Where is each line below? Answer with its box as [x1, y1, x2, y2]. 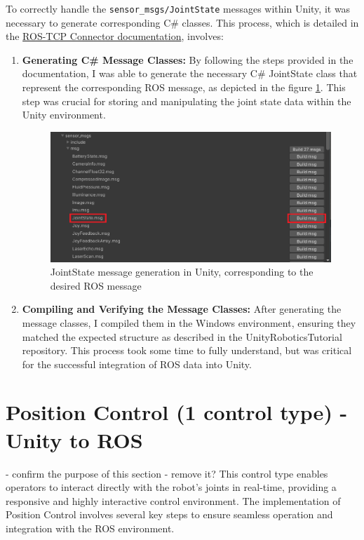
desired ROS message [50, 278, 142, 292]
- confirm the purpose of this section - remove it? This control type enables [6, 466, 328, 480]
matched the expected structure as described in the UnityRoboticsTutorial [22, 329, 342, 344]
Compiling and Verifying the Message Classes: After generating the [22, 302, 342, 316]
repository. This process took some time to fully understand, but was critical [22, 343, 352, 358]
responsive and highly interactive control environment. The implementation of [6, 493, 341, 508]
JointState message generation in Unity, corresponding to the [50, 264, 314, 279]
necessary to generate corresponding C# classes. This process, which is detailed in [6, 15, 359, 29]
